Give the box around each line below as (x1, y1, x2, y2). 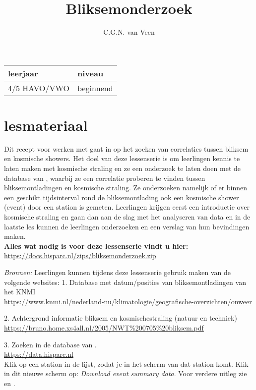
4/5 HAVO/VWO (8, 82, 70, 94)
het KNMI (4, 286, 36, 297)
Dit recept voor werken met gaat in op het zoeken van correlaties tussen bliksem (4, 143, 249, 154)
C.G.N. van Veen (103, 27, 155, 37)
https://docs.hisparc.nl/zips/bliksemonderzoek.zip (4, 250, 156, 261)
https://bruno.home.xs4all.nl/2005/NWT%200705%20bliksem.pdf (4, 322, 204, 333)
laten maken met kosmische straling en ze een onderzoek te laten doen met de (4, 163, 241, 173)
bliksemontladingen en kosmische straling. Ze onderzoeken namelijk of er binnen (4, 182, 248, 193)
